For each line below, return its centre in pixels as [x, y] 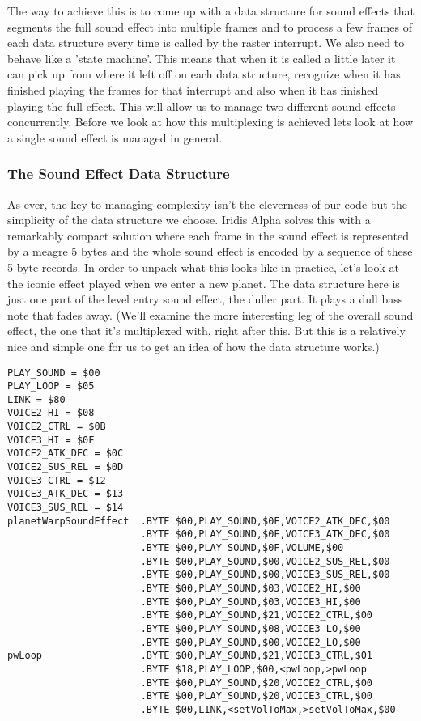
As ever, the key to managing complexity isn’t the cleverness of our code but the [207, 204]
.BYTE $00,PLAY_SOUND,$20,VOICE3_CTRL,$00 [257, 696]
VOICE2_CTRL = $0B [57, 427]
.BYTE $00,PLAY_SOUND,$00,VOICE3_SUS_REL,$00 [265, 575]
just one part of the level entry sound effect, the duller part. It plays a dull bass [205, 299]
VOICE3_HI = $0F [51, 440]
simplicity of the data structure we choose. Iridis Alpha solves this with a [189, 220]
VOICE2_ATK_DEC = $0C [66, 454]
